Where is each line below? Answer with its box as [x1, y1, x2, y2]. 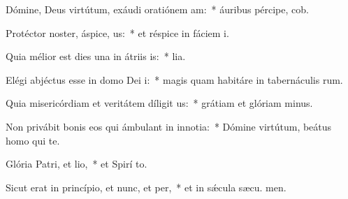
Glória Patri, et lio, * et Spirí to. [6, 156, 147, 171]
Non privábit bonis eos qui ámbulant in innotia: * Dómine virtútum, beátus [6, 119, 332, 133]
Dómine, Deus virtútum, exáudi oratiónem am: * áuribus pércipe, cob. [6, 2, 309, 16]
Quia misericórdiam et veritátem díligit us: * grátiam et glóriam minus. [6, 96, 313, 110]
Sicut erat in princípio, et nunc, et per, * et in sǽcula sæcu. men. [6, 179, 287, 194]
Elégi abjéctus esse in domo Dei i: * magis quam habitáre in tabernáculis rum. [6, 72, 343, 87]
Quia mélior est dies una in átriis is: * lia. [6, 49, 186, 64]
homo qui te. [6, 133, 60, 147]
